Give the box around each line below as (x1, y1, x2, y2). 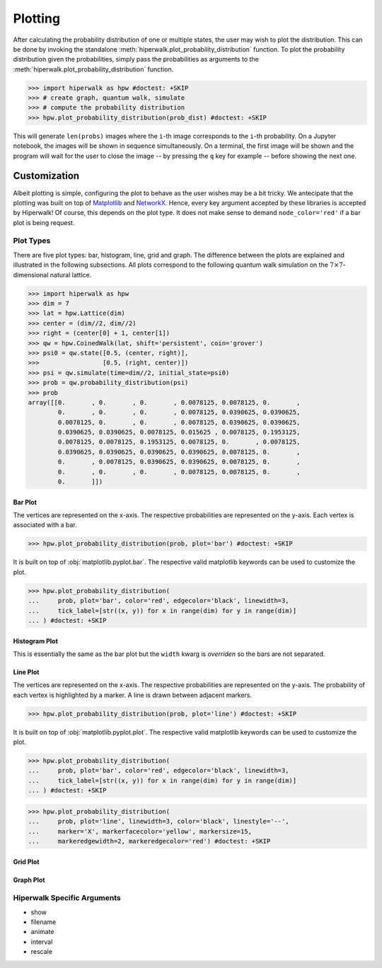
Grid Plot (13, 857, 40, 866)
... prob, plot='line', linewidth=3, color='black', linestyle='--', (28, 817, 289, 826)
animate (30, 928, 54, 936)
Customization (13, 170, 80, 182)
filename (30, 918, 57, 926)
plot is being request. (13, 218, 75, 226)
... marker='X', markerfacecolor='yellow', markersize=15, (28, 827, 253, 835)
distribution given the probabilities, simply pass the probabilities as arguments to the (13, 55, 259, 64)
